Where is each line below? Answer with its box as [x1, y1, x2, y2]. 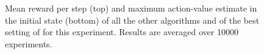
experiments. [5, 37, 52, 50]
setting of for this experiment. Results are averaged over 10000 [5, 25, 238, 38]
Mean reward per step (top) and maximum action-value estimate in [5, 2, 257, 14]
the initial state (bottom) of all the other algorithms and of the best [5, 13, 260, 26]
